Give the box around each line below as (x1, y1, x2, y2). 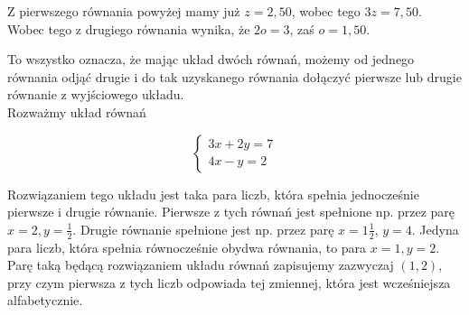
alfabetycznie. (7, 291, 83, 310)
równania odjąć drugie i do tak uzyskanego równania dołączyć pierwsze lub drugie (7, 67, 462, 86)
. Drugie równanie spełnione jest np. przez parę (72, 219, 334, 238)
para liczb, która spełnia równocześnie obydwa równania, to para (7, 237, 367, 256)
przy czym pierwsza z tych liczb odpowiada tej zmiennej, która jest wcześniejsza (7, 273, 451, 292)
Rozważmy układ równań (7, 102, 146, 121)
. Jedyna (411, 219, 459, 238)
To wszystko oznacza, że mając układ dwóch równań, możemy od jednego (7, 50, 415, 69)
